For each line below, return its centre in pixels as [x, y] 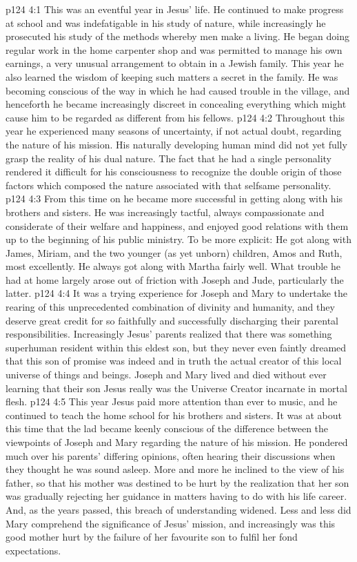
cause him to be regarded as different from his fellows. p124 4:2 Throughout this [175, 117]
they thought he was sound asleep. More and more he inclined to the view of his [175, 469]
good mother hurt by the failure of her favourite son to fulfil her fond [152, 537]
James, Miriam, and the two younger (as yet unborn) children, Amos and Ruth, [174, 252]
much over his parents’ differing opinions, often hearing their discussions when [171, 455]
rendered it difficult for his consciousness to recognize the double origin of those [174, 172]
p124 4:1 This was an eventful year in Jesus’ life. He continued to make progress [175, 9]
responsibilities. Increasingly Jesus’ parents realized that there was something [169, 334]
